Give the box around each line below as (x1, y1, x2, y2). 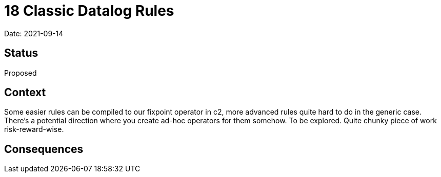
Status (4, 47, 38, 60)
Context (4, 86, 46, 99)
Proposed (4, 68, 37, 77)
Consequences (4, 142, 84, 156)
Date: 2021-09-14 (4, 29, 64, 38)
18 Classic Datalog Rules (4, 2, 174, 19)
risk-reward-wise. (4, 125, 64, 134)
